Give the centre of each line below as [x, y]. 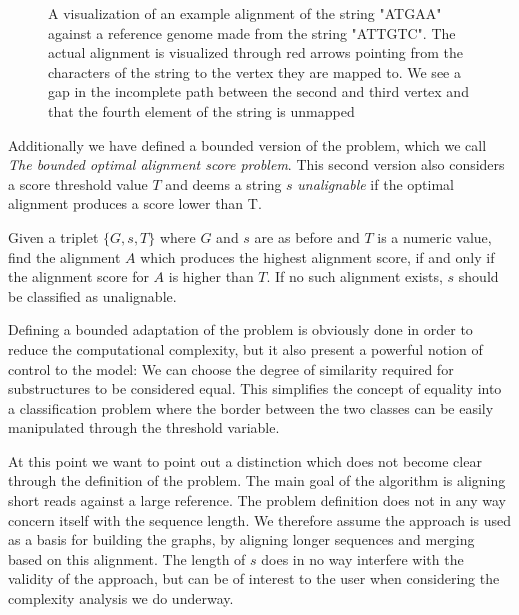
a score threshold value [78, 183]
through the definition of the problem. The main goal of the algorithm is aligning [257, 480]
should [478, 276]
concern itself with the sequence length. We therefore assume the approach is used [260, 519]
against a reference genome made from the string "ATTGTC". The [252, 32]
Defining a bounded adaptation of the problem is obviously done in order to [240, 329]
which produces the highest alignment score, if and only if [317, 256]
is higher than [211, 276]
